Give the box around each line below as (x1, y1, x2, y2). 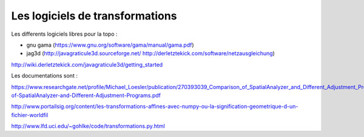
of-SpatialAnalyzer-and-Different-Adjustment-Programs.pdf (11, 92, 161, 99)
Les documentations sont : (11, 72, 78, 79)
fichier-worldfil (11, 111, 49, 118)
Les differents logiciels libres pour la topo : (11, 30, 118, 38)
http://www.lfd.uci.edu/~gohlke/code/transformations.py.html (11, 122, 165, 130)
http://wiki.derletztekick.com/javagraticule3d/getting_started (11, 61, 163, 68)
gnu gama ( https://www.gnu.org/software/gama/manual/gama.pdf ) (26, 41, 194, 48)
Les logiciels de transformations (11, 9, 177, 22)
